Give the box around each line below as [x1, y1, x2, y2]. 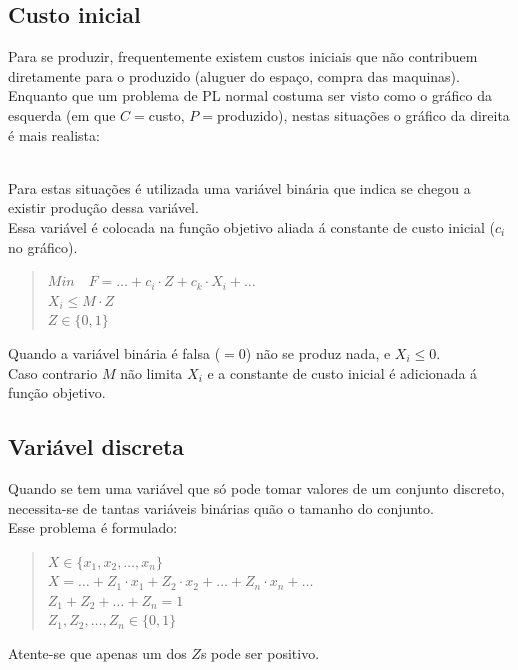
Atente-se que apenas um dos [8, 643, 187, 664]
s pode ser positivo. [200, 643, 320, 664]
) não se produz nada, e [245, 342, 391, 363]
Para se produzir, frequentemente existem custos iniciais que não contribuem [8, 46, 478, 67]
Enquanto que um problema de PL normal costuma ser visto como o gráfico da [8, 85, 492, 106]
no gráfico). [8, 236, 78, 257]
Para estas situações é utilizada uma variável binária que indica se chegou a [8, 177, 471, 198]
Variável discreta [8, 431, 185, 462]
